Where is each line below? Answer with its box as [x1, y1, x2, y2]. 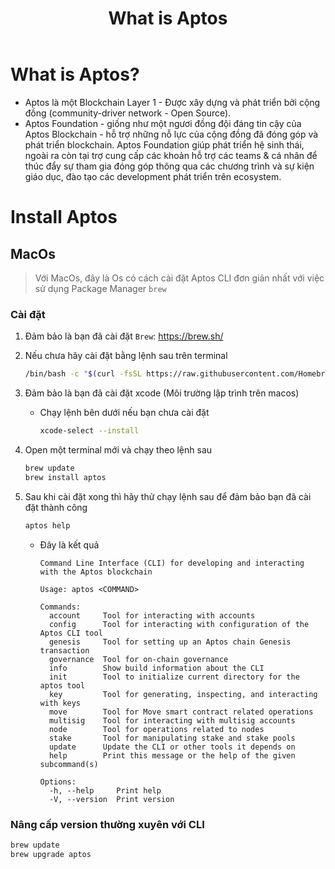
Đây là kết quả [39, 538, 100, 551]
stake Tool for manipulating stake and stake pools [48, 733, 296, 743]
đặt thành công [24, 501, 88, 513]
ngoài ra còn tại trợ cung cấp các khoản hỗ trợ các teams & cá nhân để [24, 149, 318, 161]
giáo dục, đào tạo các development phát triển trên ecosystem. [24, 170, 282, 182]
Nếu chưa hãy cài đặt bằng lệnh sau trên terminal [24, 350, 228, 362]
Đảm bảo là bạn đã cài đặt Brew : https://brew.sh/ [24, 330, 224, 342]
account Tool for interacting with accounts [48, 610, 256, 621]
